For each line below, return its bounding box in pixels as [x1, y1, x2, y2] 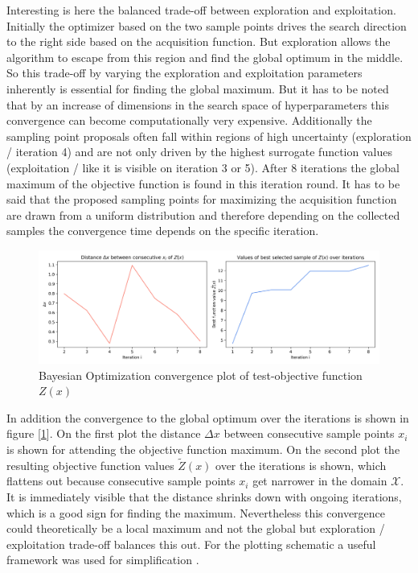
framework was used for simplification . [6, 551, 199, 568]
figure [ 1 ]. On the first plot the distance [6, 425, 201, 442]
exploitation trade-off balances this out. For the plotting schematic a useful [6, 535, 376, 552]
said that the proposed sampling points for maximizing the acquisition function [6, 191, 397, 208]
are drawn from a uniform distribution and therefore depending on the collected [6, 206, 400, 223]
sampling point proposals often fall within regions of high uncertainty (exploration [6, 127, 412, 144]
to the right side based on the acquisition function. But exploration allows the [6, 33, 391, 50]
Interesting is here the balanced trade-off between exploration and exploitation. [6, 2, 396, 18]
